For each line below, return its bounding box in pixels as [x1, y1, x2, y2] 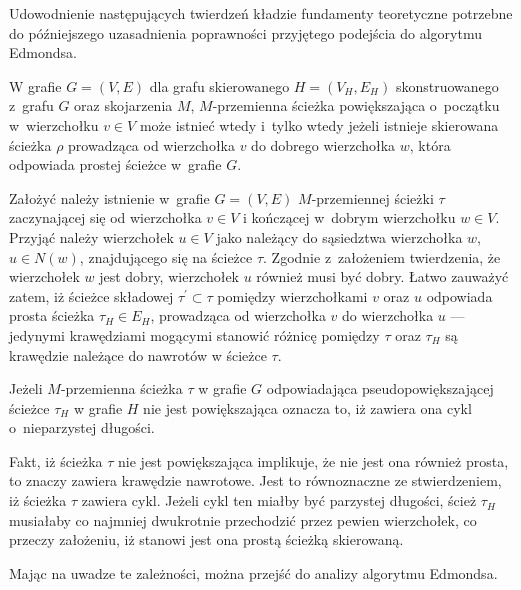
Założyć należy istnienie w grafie [9, 187, 210, 208]
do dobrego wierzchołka [251, 134, 396, 155]
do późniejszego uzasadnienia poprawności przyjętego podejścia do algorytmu [9, 22, 482, 43]
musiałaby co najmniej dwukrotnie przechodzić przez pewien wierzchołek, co [9, 509, 477, 530]
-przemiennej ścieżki [311, 187, 434, 208]
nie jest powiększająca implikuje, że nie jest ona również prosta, [118, 450, 509, 471]
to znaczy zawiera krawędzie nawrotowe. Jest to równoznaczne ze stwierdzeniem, [9, 470, 502, 491]
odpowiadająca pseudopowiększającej [266, 378, 494, 399]
